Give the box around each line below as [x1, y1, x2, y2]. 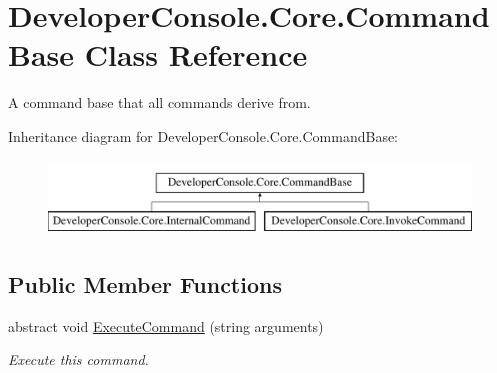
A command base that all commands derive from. [8, 92, 311, 113]
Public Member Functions [8, 269, 282, 300]
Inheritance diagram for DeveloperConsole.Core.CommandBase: [8, 125, 399, 146]
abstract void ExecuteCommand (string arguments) [8, 315, 324, 336]
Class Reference [84, 34, 308, 75]
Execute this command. [8, 349, 149, 370]
